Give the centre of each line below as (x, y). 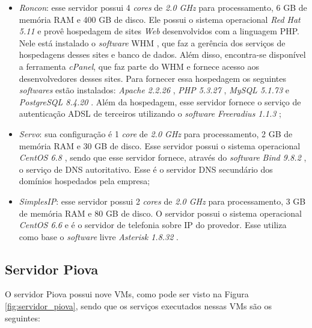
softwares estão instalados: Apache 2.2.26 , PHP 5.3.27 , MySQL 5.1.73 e (154, 90)
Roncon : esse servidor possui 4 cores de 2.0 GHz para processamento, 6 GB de (163, 7)
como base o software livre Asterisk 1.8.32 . (99, 236)
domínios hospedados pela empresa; (84, 181)
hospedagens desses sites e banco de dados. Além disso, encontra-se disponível (162, 54)
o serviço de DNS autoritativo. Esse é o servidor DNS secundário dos (146, 169)
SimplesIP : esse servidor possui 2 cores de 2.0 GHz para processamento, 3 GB (162, 201)
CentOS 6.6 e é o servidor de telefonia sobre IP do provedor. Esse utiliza (153, 225)
